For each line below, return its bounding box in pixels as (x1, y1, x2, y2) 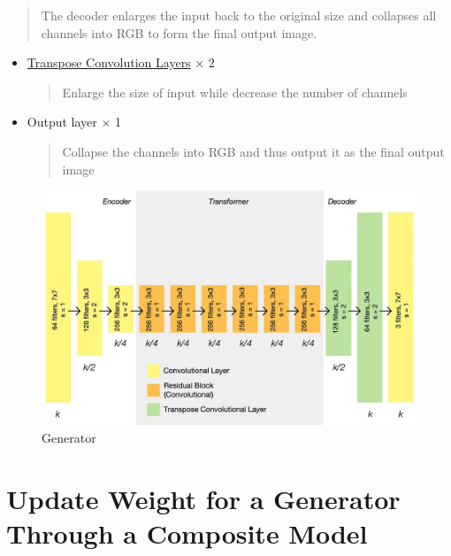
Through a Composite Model (6, 514, 368, 551)
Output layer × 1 (27, 112, 122, 131)
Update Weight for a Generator (6, 480, 401, 516)
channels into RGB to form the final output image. (41, 23, 317, 42)
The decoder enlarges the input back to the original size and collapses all (41, 6, 437, 24)
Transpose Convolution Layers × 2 (27, 53, 215, 72)
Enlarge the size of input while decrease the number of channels (62, 82, 408, 101)
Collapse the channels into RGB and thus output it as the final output (62, 142, 445, 160)
